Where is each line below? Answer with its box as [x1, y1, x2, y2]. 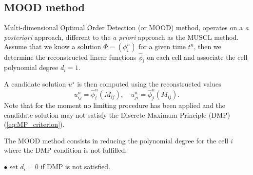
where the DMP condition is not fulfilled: [4, 145, 127, 155]
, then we [194, 41, 221, 52]
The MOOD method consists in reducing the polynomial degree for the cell [4, 135, 229, 145]
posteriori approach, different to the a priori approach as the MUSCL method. [4, 32, 239, 42]
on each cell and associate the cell [147, 52, 248, 62]
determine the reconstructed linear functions [4, 52, 136, 62]
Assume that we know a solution [4, 41, 101, 52]
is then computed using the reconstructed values [77, 79, 221, 88]
